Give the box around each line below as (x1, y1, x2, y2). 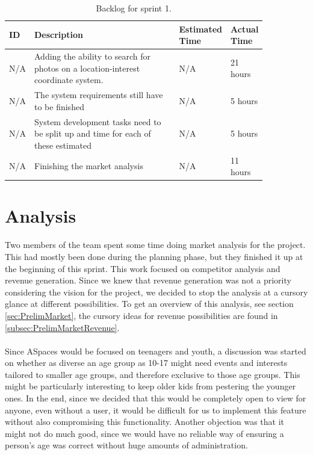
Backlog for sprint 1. (96, 2, 172, 14)
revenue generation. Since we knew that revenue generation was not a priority (5, 274, 291, 286)
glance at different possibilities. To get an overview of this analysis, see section (5, 297, 294, 310)
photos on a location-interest (34, 61, 140, 74)
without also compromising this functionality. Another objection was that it (5, 415, 284, 428)
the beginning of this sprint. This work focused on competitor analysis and (5, 262, 280, 274)
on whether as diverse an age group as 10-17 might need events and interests (5, 356, 288, 369)
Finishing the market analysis (34, 159, 143, 172)
